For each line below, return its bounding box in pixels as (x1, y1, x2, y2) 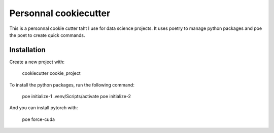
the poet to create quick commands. (9, 32, 86, 38)
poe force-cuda (22, 116, 55, 122)
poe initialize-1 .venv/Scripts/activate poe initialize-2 (22, 94, 131, 100)
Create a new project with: (9, 59, 65, 65)
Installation (9, 46, 46, 54)
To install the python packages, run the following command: (9, 81, 134, 88)
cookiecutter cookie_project (22, 70, 81, 76)
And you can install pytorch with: (9, 105, 78, 111)
